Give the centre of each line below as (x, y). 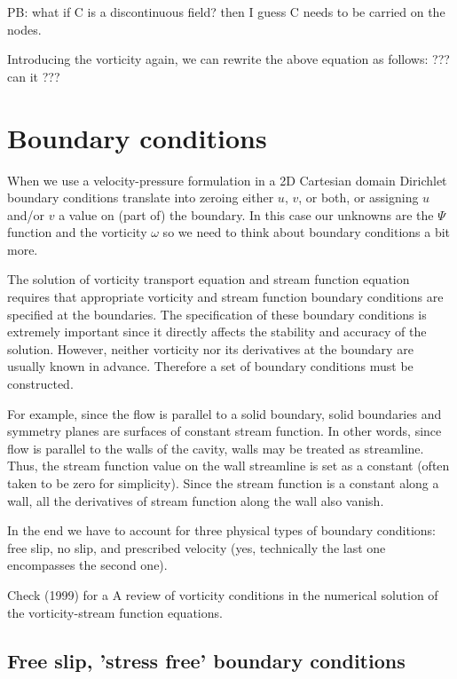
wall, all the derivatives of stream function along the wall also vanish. (196, 500)
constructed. (40, 384)
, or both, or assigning (359, 197)
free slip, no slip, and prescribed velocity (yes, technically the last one (197, 547)
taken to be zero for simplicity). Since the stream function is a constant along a (223, 483)
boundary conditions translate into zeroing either (141, 197)
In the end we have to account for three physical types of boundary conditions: (221, 530)
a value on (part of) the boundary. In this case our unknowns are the (246, 214)
